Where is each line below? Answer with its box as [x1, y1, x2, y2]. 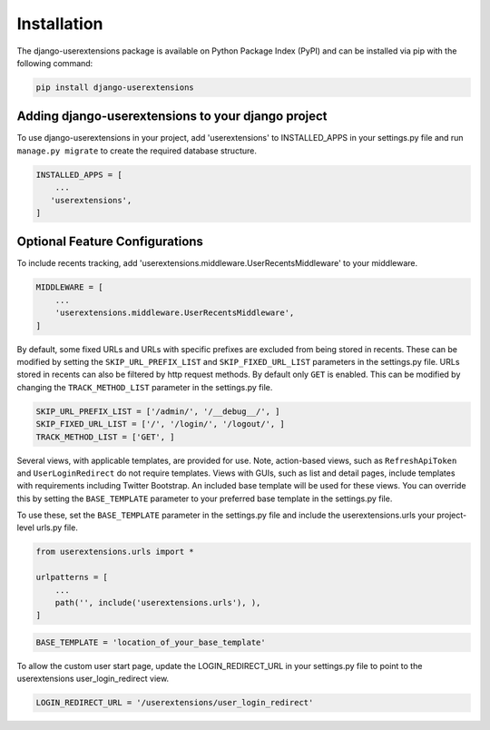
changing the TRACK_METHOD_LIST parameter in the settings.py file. [16, 381, 273, 392]
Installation [16, 14, 103, 34]
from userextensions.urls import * [35, 547, 194, 557]
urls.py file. [36, 522, 79, 533]
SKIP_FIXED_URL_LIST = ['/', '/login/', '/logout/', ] [35, 419, 285, 429]
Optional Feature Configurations [16, 234, 204, 250]
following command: [16, 57, 93, 68]
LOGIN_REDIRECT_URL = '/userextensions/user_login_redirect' [35, 697, 314, 708]
